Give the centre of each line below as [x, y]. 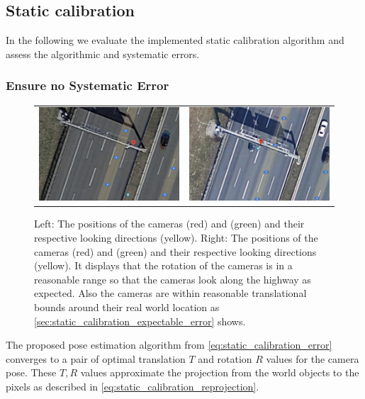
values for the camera [313, 358]
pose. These [31, 372]
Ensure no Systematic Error [88, 85]
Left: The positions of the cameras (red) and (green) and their [169, 224]
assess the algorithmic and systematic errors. [103, 54]
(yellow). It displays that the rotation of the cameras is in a [163, 265]
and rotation [225, 358]
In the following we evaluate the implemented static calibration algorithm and [175, 40]
